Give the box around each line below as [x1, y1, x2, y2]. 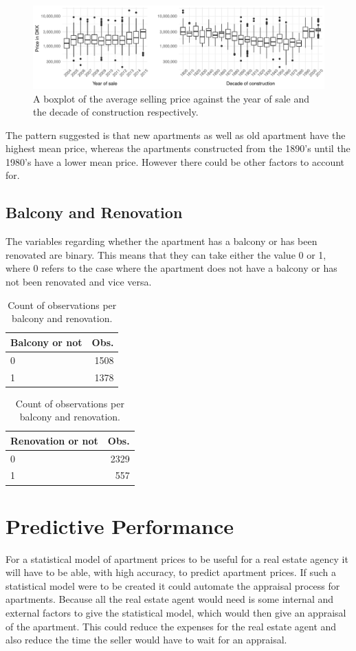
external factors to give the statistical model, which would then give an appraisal [5, 606, 346, 620]
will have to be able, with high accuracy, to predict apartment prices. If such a [5, 565, 336, 579]
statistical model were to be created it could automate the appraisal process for [5, 578, 340, 593]
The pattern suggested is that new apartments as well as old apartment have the [5, 127, 346, 142]
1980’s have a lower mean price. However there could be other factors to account [5, 154, 345, 169]
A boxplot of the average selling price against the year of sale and [33, 91, 310, 105]
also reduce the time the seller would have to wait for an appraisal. [5, 632, 287, 647]
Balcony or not [10, 334, 82, 349]
